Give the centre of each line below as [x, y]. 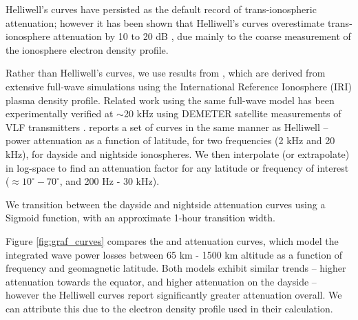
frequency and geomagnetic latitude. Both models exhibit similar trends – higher [176, 268]
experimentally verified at [60, 113]
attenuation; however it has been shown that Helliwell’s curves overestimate [165, 22]
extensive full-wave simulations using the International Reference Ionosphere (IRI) [179, 86]
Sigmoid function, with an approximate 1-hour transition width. [140, 218]
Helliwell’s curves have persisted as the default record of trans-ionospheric [161, 9]
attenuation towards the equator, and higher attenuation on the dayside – [161, 281]
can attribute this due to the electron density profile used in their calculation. [169, 308]
